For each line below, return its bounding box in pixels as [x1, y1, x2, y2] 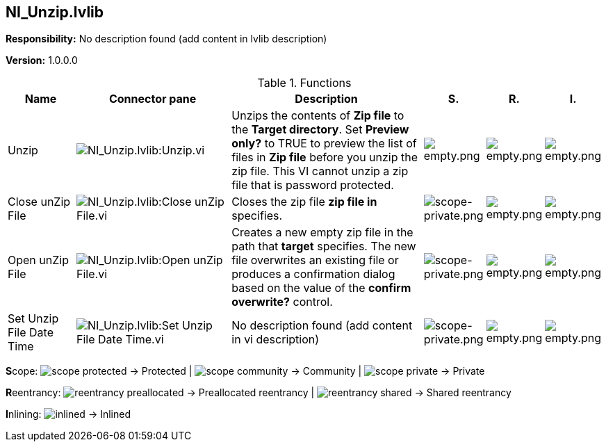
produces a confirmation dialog [231, 267, 395, 282]
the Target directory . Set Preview [231, 122, 409, 137]
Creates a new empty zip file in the [231, 225, 413, 240]
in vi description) [231, 332, 320, 347]
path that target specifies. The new [231, 239, 416, 254]
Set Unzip [8, 311, 59, 326]
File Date [8, 325, 54, 340]
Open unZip [8, 253, 69, 268]
